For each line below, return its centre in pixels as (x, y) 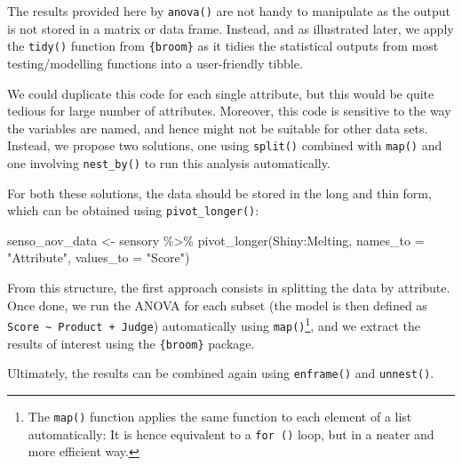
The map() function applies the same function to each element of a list (220, 416)
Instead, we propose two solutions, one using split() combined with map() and (225, 145)
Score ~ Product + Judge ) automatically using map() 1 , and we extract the (214, 324)
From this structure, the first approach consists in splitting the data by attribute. (229, 288)
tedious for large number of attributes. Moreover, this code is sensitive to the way (229, 111)
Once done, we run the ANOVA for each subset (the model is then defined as (217, 305)
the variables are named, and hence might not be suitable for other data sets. (218, 128)
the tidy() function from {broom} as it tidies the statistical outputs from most (223, 46)
